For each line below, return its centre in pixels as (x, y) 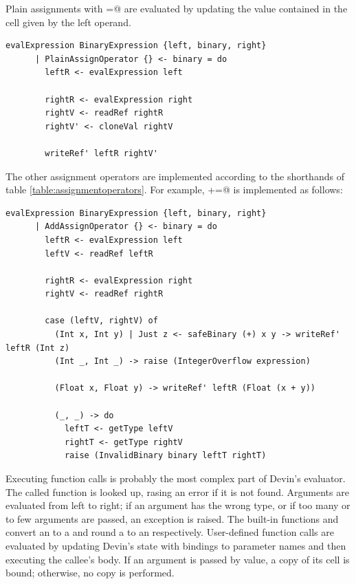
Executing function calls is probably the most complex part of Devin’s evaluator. (176, 478)
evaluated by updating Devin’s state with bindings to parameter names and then (176, 545)
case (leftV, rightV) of (101, 321)
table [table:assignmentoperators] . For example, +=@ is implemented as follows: (174, 190)
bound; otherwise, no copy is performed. (90, 573)
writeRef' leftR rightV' (101, 153)
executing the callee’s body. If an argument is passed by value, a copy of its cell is (178, 559)
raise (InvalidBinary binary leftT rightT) (165, 456)
